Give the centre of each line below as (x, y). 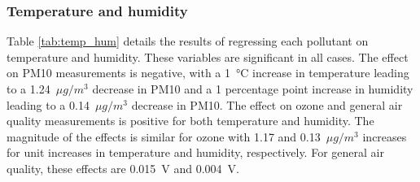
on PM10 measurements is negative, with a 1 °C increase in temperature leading (208, 73)
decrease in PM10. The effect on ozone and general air (267, 104)
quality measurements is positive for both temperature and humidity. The (190, 121)
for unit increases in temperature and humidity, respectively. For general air (195, 152)
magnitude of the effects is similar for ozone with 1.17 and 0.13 (164, 136)
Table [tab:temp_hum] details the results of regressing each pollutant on (188, 41)
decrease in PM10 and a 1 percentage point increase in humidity (253, 89)
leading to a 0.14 (48, 104)
